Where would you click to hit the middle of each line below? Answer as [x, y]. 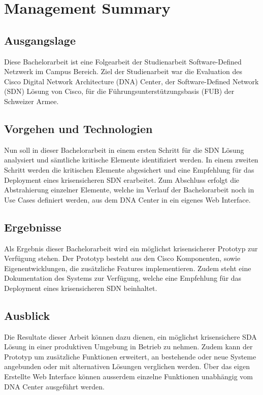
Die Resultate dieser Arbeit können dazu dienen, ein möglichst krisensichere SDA [130, 336]
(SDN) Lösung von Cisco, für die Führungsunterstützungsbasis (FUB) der [119, 91]
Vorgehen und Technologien [78, 128]
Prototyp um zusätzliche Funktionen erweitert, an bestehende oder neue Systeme [130, 356]
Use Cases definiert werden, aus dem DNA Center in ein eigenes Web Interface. [127, 199]
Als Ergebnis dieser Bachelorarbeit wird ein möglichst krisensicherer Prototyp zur [131, 248]
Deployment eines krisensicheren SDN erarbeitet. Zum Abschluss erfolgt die [122, 179]
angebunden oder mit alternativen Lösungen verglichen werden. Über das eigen [127, 366]
